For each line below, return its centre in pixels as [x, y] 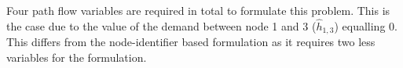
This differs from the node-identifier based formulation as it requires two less [191, 42]
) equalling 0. [366, 25]
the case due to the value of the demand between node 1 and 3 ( [161, 25]
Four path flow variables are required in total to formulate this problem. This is [198, 10]
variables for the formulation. [77, 57]
